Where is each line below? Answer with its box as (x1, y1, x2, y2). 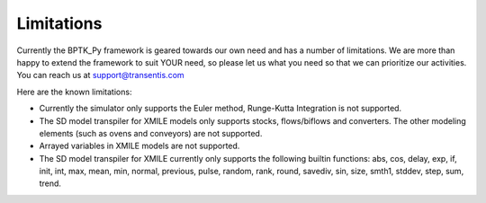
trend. (39, 178, 62, 189)
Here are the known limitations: (16, 86, 132, 97)
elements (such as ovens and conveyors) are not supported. (39, 128, 263, 138)
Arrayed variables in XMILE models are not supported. (39, 140, 240, 152)
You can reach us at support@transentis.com (16, 70, 184, 81)
